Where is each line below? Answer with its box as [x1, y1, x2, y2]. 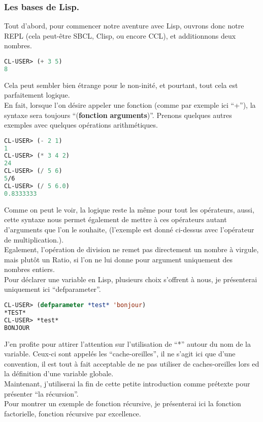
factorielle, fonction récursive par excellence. [4, 408, 141, 418]
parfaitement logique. [4, 89, 70, 100]
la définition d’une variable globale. [4, 368, 114, 379]
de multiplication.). [4, 234, 64, 245]
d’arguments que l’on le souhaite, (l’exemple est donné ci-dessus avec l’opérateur [4, 224, 254, 234]
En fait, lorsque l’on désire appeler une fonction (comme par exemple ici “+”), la [4, 99, 256, 110]
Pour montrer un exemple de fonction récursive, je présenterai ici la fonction [4, 398, 241, 409]
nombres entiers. [4, 264, 55, 275]
